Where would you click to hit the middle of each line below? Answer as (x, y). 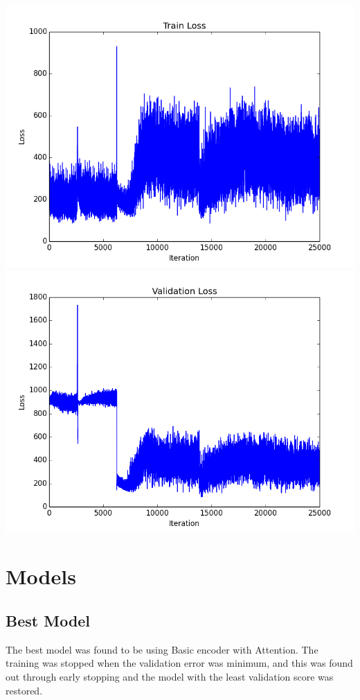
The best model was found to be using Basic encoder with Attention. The (162, 649)
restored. (24, 690)
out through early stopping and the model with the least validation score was (170, 676)
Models (41, 576)
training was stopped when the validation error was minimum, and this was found (179, 663)
